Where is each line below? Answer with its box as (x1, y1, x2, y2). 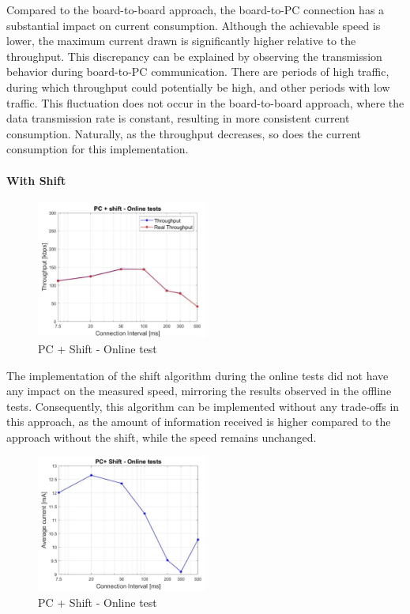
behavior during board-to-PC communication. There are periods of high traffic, (6, 63, 389, 80)
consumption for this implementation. (6, 141, 189, 157)
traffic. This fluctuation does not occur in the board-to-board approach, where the (6, 94, 404, 111)
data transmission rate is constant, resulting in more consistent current (6, 110, 350, 126)
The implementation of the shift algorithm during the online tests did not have (6, 367, 389, 383)
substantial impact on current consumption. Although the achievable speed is (6, 17, 381, 33)
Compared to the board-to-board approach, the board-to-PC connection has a (6, 2, 385, 17)
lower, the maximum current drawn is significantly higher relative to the (6, 32, 356, 49)
